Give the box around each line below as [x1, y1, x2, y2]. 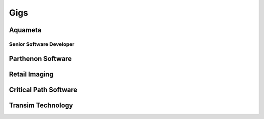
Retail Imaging [9, 70, 54, 78]
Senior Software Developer [9, 40, 75, 47]
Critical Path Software [9, 85, 78, 94]
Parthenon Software [9, 54, 72, 63]
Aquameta [9, 26, 42, 34]
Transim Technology [9, 101, 73, 109]
